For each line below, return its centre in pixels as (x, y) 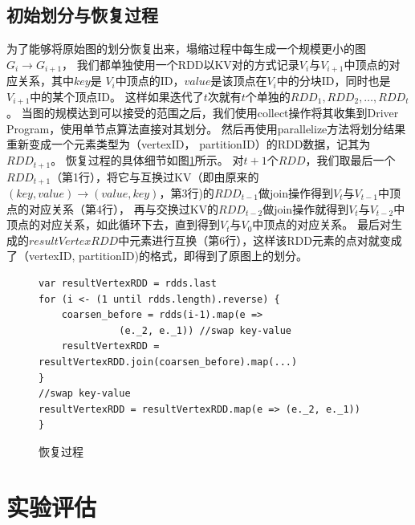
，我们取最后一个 (350, 160)
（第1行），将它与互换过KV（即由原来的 (155, 176)
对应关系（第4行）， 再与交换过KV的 (124, 208)
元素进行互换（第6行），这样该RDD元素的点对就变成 (266, 240)
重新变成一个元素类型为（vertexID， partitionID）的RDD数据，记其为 (189, 144)
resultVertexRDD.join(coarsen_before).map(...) (168, 362)
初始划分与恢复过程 (82, 15)
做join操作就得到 (306, 208)
